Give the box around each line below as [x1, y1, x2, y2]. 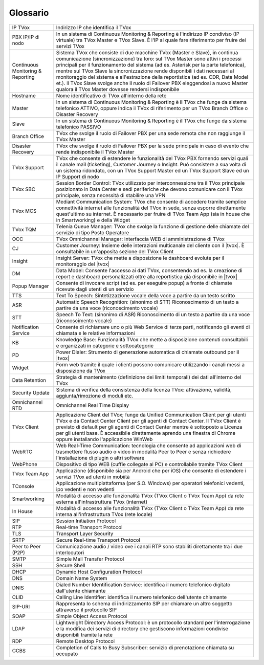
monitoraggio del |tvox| [56, 261, 110, 267]
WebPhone [12, 461, 38, 467]
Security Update [12, 389, 50, 396]
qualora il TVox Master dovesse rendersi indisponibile [56, 86, 179, 92]
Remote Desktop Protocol [56, 638, 115, 644]
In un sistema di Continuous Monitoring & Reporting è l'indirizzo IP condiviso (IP [56, 30, 240, 37]
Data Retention [12, 377, 46, 383]
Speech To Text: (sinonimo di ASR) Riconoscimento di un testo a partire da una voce [56, 311, 250, 318]
